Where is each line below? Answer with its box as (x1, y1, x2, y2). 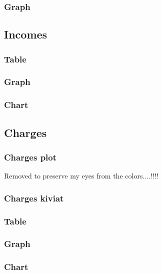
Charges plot (4, 150, 57, 163)
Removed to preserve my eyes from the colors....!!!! (4, 170, 158, 181)
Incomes (4, 26, 47, 42)
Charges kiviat (4, 191, 64, 204)
